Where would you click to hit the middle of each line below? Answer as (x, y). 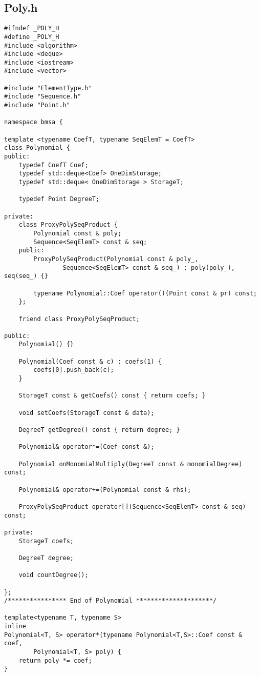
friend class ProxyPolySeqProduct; (79, 319)
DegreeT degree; (46, 558)
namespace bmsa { (34, 122)
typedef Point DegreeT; (59, 199)
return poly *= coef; (55, 660)
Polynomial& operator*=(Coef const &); (86, 447)
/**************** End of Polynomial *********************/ (111, 601)
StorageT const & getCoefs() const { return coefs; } (112, 396)
